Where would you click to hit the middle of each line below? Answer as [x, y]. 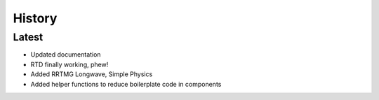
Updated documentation [66, 55]
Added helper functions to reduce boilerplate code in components [126, 84]
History [35, 18]
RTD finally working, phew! [69, 64]
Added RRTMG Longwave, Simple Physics [92, 74]
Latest [28, 37]
